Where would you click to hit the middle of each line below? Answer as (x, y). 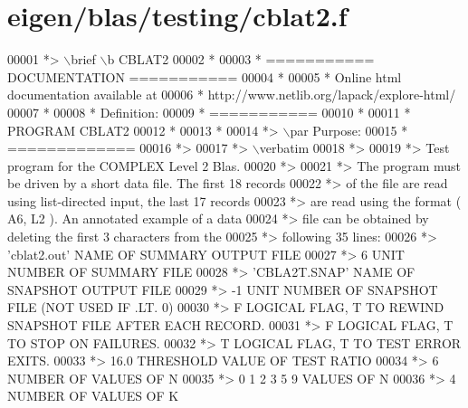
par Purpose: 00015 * (349, 130)
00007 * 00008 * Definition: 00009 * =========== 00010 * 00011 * (209, 112)
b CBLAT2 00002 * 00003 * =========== (241, 59)
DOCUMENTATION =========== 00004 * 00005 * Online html (205, 76)
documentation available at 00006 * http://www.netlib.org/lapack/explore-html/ (232, 95)
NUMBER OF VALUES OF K (93, 396)
